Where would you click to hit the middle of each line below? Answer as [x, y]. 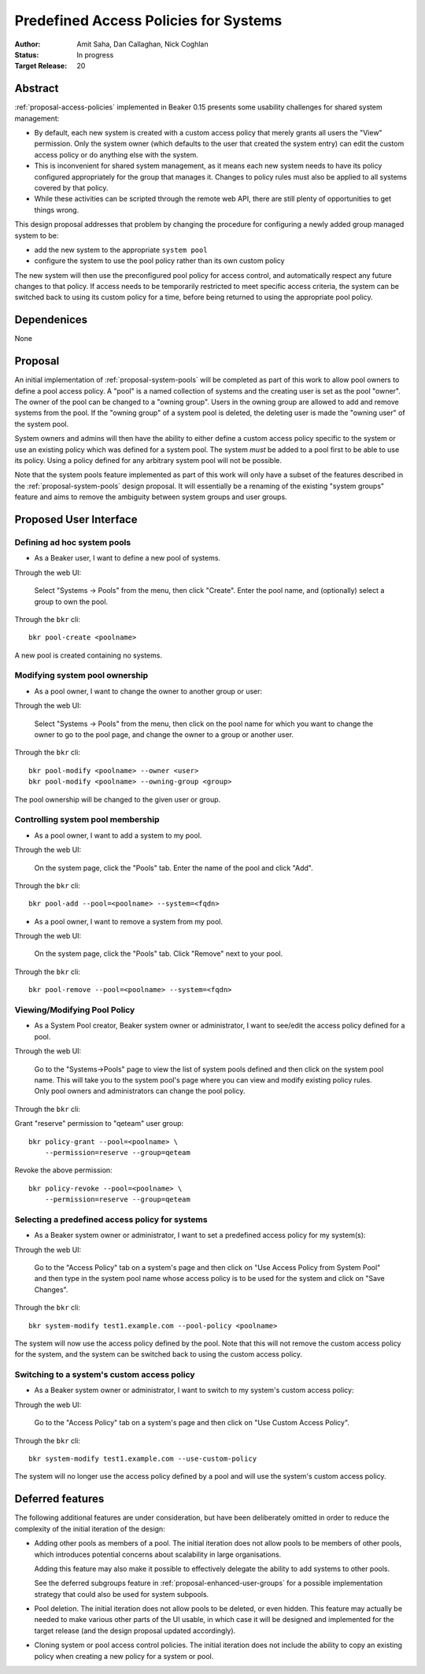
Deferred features [59, 1499]
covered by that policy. [71, 187]
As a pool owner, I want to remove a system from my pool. [129, 921]
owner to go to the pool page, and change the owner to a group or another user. [164, 735]
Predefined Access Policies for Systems [148, 20]
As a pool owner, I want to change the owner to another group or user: [148, 691]
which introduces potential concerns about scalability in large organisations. [158, 1554]
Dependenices [51, 320]
